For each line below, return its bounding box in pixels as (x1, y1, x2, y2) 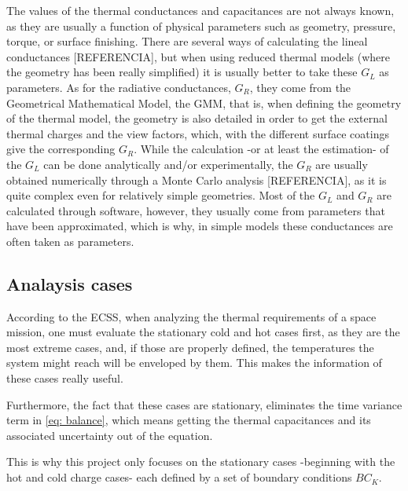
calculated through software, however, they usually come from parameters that (6, 202, 385, 218)
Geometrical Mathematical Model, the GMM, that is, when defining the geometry (6, 94, 402, 111)
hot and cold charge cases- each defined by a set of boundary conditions (6, 469, 352, 486)
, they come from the (249, 79, 351, 95)
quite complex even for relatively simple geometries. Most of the (6, 187, 315, 203)
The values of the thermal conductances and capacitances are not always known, (6, 2, 395, 18)
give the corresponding (6, 141, 116, 157)
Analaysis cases (6, 271, 133, 295)
